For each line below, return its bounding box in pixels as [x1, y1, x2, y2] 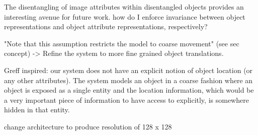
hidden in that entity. [4, 104, 70, 115]
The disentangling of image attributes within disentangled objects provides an [4, 2, 244, 12]
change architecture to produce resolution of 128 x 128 [4, 121, 172, 131]
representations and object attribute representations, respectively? [4, 21, 208, 32]
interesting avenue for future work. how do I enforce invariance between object [4, 11, 245, 22]
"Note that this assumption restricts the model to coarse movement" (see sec [4, 38, 239, 48]
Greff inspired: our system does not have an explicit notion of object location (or [4, 64, 253, 75]
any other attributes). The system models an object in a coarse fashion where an [4, 75, 253, 85]
